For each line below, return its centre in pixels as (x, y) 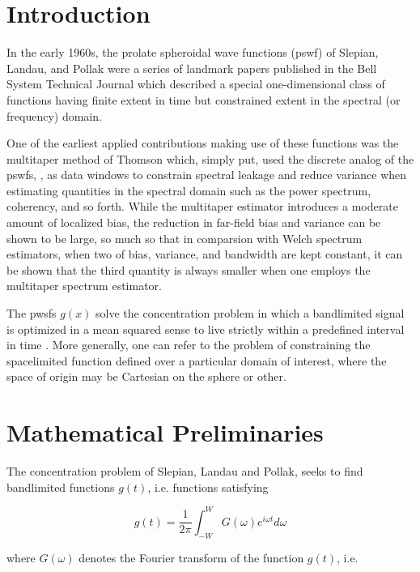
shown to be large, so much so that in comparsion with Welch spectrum (185, 238)
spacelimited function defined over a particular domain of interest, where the (197, 360)
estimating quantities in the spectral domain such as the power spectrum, (189, 190)
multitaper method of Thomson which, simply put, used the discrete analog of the (210, 158)
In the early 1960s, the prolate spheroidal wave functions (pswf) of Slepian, (193, 52)
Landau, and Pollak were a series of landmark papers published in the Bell (192, 68)
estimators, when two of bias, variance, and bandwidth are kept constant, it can (205, 254)
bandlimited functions (61, 487)
